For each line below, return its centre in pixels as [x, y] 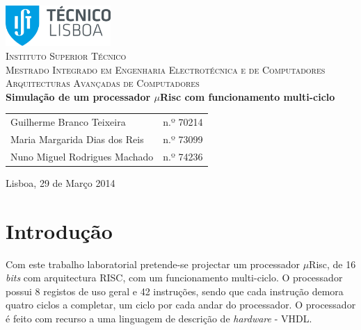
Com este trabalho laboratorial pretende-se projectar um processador [153, 264]
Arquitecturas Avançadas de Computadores [103, 83]
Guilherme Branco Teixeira [68, 122]
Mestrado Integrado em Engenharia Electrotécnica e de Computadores [166, 69]
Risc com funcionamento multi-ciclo [248, 96]
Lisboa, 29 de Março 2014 [61, 182]
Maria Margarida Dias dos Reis [77, 139]
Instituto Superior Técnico [66, 56]
